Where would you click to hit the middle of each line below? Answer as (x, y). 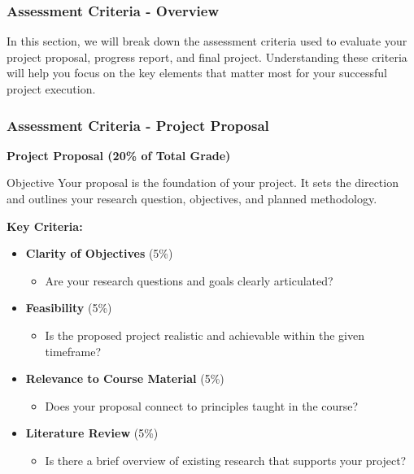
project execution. (51, 89)
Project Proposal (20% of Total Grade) (119, 155)
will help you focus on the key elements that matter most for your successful (197, 73)
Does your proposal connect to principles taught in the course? (202, 405)
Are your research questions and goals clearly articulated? (189, 280)
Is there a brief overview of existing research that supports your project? (226, 460)
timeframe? (73, 351)
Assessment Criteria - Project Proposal (138, 125)
